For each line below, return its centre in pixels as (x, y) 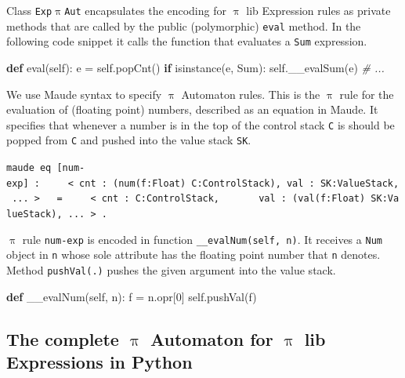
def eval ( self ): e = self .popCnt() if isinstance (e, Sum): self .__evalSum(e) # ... (195, 67)
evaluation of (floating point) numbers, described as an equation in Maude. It (192, 109)
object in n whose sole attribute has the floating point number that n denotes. (193, 254)
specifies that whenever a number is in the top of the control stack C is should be (201, 124)
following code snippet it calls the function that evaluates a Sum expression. (187, 41)
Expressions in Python (99, 362)
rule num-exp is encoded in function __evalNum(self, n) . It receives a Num (202, 239)
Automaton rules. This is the (251, 94)
